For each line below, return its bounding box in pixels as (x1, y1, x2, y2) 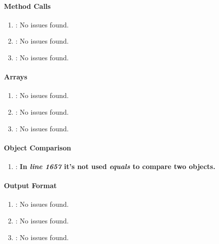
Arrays (4, 72, 27, 82)
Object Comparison (4, 142, 71, 152)
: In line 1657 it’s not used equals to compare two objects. (15, 161, 216, 171)
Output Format (4, 180, 57, 191)
